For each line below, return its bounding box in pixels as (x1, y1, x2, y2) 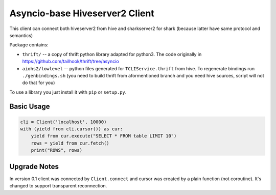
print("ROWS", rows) (31, 148, 83, 153)
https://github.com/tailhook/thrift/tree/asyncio (22, 59, 120, 65)
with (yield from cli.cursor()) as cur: (20, 126, 123, 132)
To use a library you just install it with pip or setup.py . (9, 89, 127, 95)
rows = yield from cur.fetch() (31, 140, 109, 146)
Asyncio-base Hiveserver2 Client (9, 8, 154, 19)
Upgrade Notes (9, 162, 59, 171)
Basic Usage (9, 102, 50, 111)
